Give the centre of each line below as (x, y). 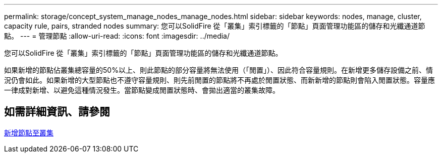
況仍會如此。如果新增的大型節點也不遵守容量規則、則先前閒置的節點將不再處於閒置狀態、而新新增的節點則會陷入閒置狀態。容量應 (219, 80)
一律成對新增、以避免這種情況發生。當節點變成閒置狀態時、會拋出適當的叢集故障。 (142, 90)
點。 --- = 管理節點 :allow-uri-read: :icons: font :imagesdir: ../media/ (117, 36)
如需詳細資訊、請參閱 (57, 112)
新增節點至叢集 (29, 132)
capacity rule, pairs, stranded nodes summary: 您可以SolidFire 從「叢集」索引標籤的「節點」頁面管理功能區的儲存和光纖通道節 (215, 26)
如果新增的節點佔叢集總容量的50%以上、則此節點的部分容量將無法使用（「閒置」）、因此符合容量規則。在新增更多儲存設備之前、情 (218, 70)
